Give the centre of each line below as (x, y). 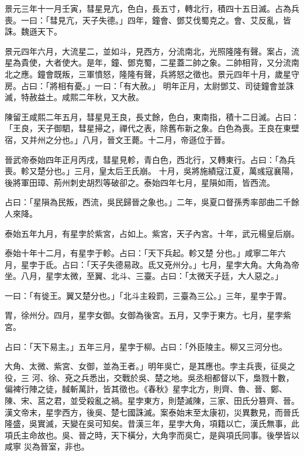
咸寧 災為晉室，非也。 (47, 446)
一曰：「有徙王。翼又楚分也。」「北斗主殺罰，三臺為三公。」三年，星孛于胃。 (148, 295)
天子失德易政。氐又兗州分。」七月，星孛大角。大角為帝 (195, 264)
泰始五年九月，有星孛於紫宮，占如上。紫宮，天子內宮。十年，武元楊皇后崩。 (152, 233)
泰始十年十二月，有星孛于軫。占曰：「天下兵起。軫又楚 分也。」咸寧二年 (141, 253)
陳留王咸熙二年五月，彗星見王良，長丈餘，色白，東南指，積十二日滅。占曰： (152, 116)
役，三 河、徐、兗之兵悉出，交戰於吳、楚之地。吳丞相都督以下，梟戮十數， (149, 377)
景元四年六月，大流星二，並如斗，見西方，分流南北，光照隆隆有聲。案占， (148, 51)
